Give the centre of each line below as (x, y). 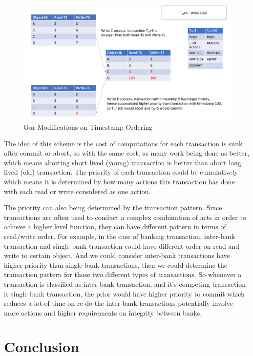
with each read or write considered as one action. (77, 191)
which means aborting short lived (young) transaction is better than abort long (123, 162)
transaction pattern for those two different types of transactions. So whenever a (123, 274)
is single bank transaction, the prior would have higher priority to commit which (124, 293)
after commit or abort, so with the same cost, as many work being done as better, (127, 153)
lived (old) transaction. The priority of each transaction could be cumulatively (121, 172)
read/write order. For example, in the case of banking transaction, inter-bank (120, 236)
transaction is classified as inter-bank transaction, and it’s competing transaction (125, 284)
